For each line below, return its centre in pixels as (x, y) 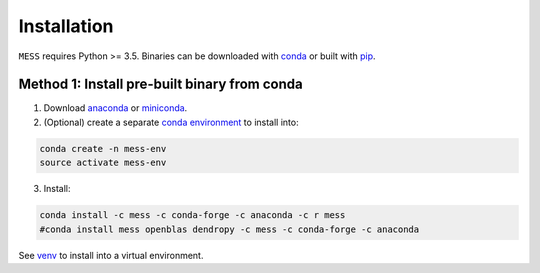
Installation (66, 26)
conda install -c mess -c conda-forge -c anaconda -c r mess (192, 215)
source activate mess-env (103, 163)
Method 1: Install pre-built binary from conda (161, 84)
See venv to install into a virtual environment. (111, 255)
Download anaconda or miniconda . (115, 108)
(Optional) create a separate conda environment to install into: (171, 122)
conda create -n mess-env (103, 148)
